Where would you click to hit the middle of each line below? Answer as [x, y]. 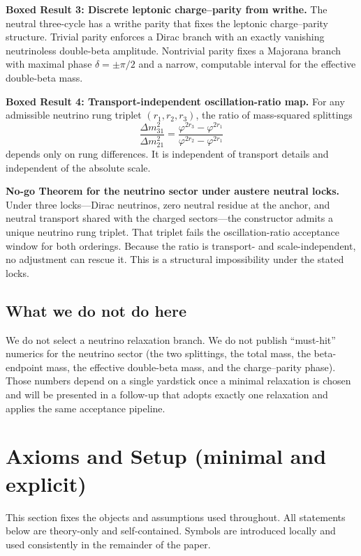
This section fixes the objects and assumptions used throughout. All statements [176, 517]
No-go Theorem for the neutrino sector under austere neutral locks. [173, 191]
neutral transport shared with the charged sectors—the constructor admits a [169, 218]
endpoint [24, 367]
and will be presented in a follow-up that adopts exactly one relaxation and [167, 395]
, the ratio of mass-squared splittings [274, 115]
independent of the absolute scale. [78, 167]
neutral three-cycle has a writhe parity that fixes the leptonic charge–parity [167, 23]
